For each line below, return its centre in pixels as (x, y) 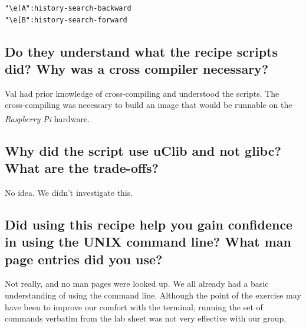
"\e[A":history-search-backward (68, 8)
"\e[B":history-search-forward (66, 20)
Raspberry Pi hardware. (47, 118)
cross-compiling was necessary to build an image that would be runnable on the (149, 105)
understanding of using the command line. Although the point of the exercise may (153, 295)
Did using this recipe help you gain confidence (149, 224)
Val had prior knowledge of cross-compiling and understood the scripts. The (142, 93)
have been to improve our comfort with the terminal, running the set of (134, 306)
